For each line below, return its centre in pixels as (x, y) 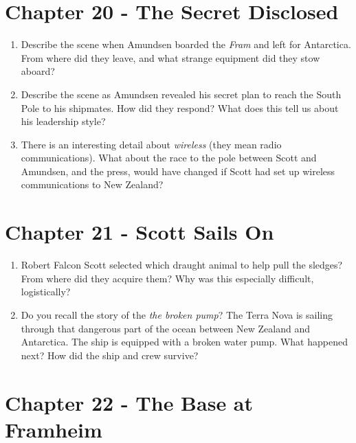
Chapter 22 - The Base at (129, 402)
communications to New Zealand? (92, 184)
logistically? (46, 292)
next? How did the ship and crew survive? (110, 355)
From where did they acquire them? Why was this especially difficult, (167, 278)
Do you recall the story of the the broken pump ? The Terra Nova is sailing (177, 314)
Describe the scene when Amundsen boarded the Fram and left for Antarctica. (186, 44)
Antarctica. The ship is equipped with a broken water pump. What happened (184, 342)
